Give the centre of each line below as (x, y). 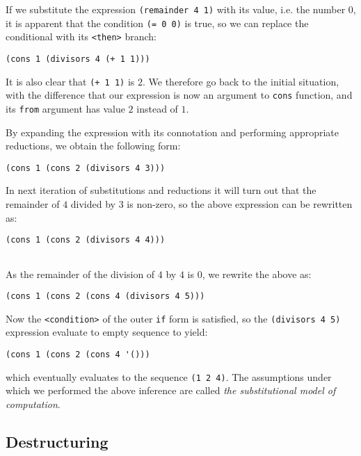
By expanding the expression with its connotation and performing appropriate (173, 132)
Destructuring (57, 441)
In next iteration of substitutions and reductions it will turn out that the (161, 190)
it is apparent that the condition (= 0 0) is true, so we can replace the (157, 23)
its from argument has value (65, 108)
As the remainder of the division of (80, 274)
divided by (93, 204)
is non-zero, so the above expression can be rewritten (240, 204)
